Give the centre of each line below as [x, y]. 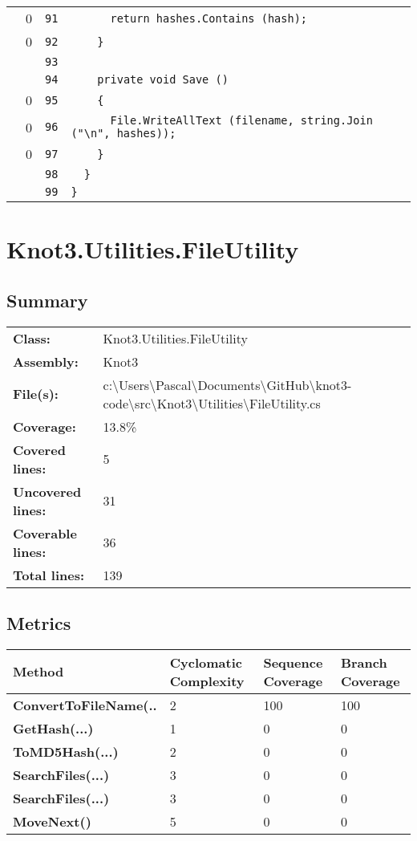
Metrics [39, 622]
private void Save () [163, 79]
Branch [364, 662]
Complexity [207, 681]
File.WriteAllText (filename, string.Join [241, 120]
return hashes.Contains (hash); [209, 18]
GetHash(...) [53, 728]
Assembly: [46, 361]
